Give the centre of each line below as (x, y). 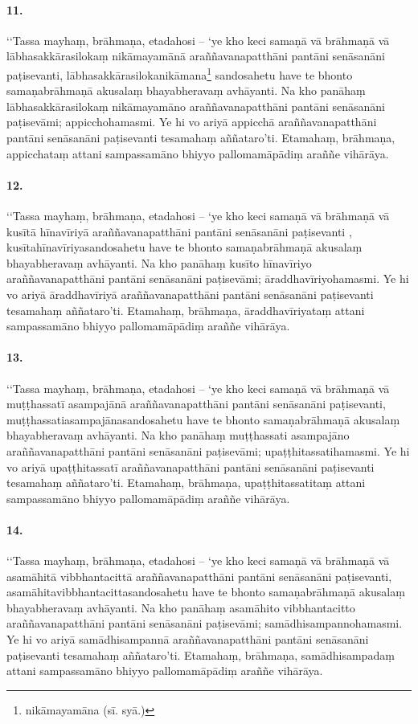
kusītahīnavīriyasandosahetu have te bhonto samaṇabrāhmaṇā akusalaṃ (184, 247)
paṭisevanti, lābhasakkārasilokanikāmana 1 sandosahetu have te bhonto (180, 73)
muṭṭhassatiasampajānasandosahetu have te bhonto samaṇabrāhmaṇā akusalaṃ (203, 419)
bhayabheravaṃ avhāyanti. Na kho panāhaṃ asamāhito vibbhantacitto (181, 607)
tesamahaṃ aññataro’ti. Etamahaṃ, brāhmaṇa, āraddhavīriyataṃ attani (186, 310)
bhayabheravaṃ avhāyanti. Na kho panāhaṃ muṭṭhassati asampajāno (178, 435)
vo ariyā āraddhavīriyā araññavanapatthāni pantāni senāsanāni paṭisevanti (190, 294)
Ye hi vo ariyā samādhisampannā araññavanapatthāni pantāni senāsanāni (188, 639)
